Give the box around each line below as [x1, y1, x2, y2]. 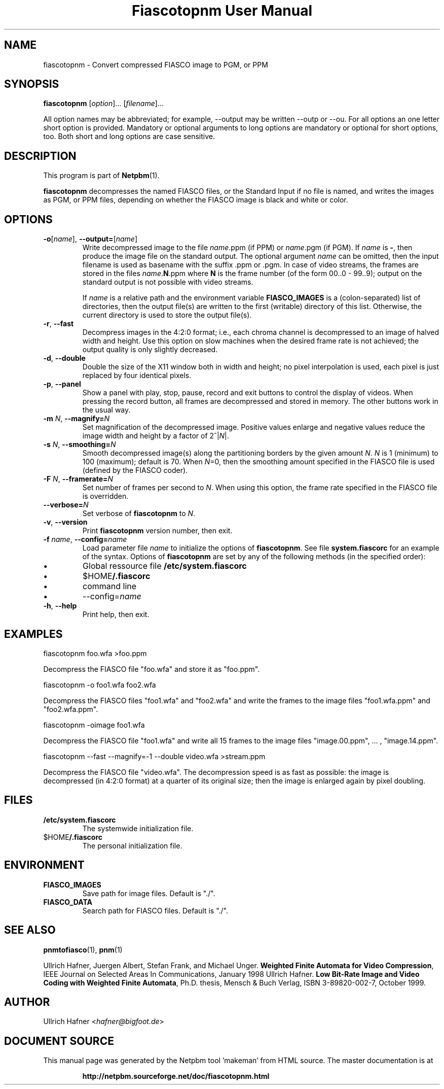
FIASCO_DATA [43, 897, 92, 906]
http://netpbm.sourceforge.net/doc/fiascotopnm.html [82, 1072, 270, 1081]
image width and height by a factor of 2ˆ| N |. [82, 431, 229, 440]
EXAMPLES [4, 627, 63, 640]
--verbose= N [43, 500, 89, 509]
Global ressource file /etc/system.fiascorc [83, 561, 247, 571]
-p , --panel [43, 380, 81, 389]
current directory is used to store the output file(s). [82, 311, 252, 320]
